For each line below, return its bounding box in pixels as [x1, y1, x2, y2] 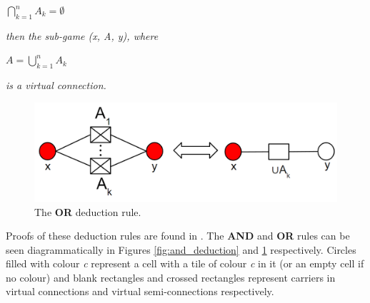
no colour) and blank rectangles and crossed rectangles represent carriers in [6, 269, 336, 284]
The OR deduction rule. [34, 204, 141, 219]
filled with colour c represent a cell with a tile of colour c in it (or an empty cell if [6, 256, 364, 271]
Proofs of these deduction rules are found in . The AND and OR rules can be [6, 228, 350, 243]
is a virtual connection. [6, 78, 106, 93]
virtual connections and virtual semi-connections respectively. [6, 284, 274, 299]
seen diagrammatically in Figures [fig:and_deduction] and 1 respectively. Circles [6, 242, 356, 257]
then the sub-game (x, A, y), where [6, 28, 159, 43]
